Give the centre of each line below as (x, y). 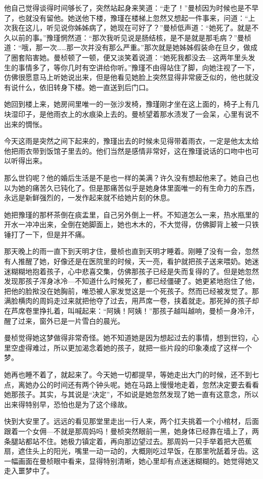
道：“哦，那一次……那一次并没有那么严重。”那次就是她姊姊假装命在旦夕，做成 (131, 47)
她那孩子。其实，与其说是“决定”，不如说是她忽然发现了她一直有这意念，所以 (131, 394)
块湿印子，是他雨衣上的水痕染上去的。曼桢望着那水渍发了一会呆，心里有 (124, 114)
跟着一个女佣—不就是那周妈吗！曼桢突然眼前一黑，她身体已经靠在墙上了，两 (131, 431)
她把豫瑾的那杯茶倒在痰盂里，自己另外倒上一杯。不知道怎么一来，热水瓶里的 (131, 214)
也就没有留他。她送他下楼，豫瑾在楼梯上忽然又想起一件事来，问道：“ (133, 17)
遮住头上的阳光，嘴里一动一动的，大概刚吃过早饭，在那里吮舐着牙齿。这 (138, 451)
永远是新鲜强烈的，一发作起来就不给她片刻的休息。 (89, 198)
